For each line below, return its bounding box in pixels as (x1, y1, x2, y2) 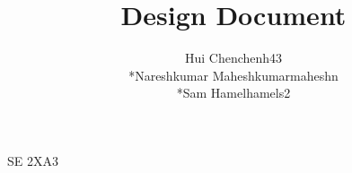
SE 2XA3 (7, 151, 58, 169)
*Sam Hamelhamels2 (176, 83, 291, 102)
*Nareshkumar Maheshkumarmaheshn (128, 65, 339, 84)
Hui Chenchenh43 (184, 48, 283, 67)
